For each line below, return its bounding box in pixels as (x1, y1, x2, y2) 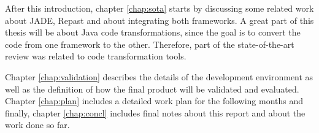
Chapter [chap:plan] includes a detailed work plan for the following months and (5, 94, 304, 107)
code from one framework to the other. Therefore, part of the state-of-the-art (5, 37, 294, 50)
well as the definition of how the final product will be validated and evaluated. (5, 82, 299, 95)
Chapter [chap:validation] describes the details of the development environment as (5, 70, 313, 83)
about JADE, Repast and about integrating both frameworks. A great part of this (5, 13, 314, 26)
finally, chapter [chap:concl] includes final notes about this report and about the (5, 106, 306, 119)
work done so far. (5, 118, 70, 131)
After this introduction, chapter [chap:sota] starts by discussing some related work (5, 2, 314, 14)
